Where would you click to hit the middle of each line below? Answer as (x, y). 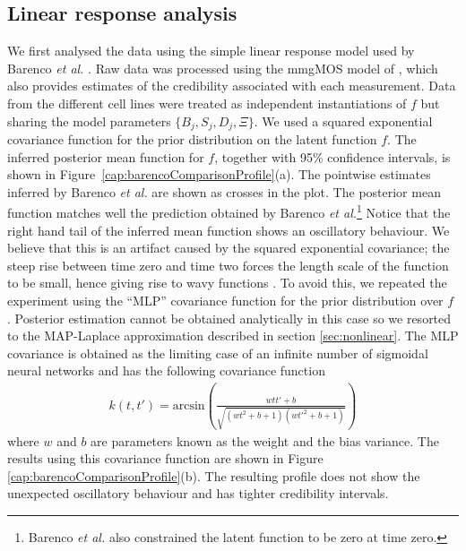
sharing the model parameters (89, 121)
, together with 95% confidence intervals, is (332, 156)
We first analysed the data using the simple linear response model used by (211, 51)
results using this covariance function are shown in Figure (165, 458)
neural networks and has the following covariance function (166, 370)
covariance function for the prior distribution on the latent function (192, 139)
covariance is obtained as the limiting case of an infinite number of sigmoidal (218, 353)
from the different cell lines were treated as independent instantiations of (207, 103)
